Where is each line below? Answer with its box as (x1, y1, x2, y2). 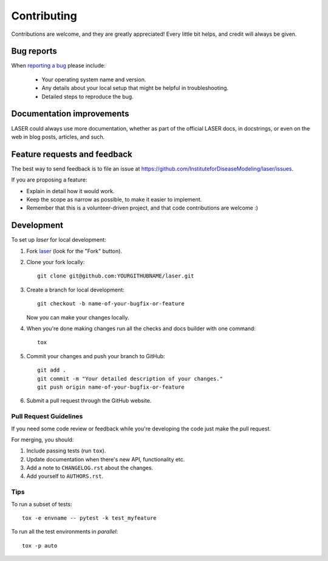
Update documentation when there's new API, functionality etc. (26, 455, 185, 463)
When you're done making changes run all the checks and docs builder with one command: (26, 325, 256, 332)
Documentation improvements (11, 109, 129, 119)
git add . (37, 367, 66, 373)
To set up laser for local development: (11, 236, 106, 243)
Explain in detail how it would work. (26, 187, 115, 194)
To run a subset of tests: (11, 500, 72, 508)
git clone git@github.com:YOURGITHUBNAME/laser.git (37, 273, 194, 279)
